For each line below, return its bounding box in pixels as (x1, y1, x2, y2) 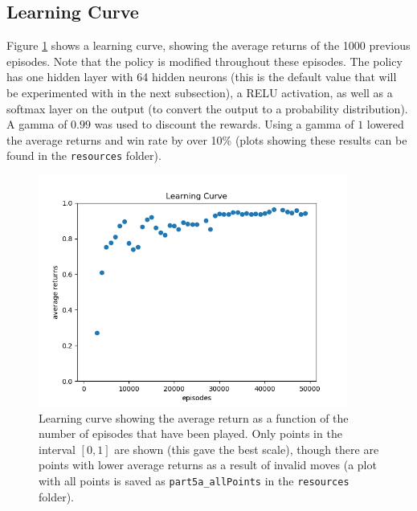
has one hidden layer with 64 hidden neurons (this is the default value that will (6, 68, 397, 85)
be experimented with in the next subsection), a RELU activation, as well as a (6, 84, 393, 100)
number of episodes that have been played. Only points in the (39, 425, 342, 442)
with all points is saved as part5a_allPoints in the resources (39, 472, 350, 489)
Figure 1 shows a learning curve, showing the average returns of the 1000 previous (6, 37, 411, 54)
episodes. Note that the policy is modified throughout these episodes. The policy (6, 52, 403, 69)
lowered (366, 116, 404, 133)
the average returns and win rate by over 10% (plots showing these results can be (6, 131, 407, 148)
